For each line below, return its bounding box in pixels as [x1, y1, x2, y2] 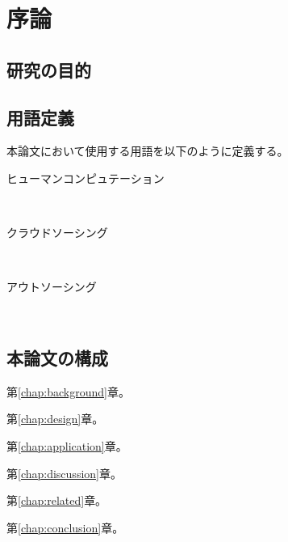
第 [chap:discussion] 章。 [6, 464, 122, 481]
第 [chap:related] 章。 [6, 492, 107, 509]
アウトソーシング [6, 278, 97, 295]
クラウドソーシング [6, 224, 108, 241]
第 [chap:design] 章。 [6, 410, 104, 427]
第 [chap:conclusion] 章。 [6, 519, 124, 536]
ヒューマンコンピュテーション [6, 169, 165, 186]
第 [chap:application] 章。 [6, 437, 127, 454]
